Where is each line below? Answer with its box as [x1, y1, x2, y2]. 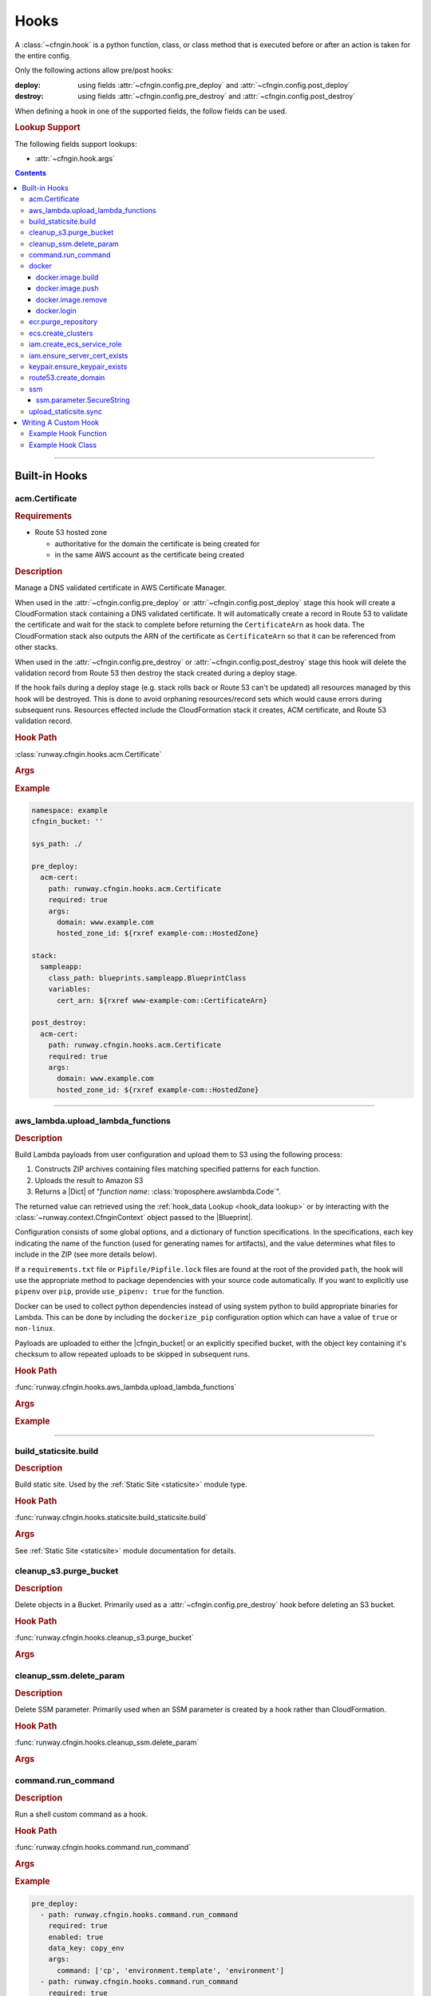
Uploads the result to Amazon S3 [34, 1175, 144, 1185]
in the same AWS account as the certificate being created [54, 550, 245, 560]
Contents [14, 168, 47, 178]
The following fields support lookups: [14, 139, 137, 149]
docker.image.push [36, 283, 99, 293]
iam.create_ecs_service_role [29, 339, 122, 349]
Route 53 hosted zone [34, 528, 108, 537]
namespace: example [31, 806, 108, 815]
